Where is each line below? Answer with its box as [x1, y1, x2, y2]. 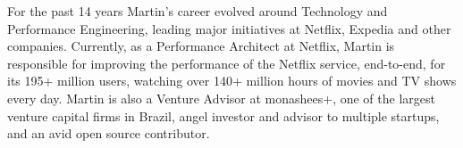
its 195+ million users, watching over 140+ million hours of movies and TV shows [7, 71, 457, 90]
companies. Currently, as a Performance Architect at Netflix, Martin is [7, 37, 395, 55]
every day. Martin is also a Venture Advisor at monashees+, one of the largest [7, 88, 435, 107]
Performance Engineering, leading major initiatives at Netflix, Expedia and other [7, 19, 451, 37]
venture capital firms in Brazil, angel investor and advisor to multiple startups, [7, 106, 440, 125]
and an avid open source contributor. [7, 124, 210, 143]
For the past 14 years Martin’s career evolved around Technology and [7, 2, 388, 20]
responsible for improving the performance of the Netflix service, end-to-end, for [7, 53, 446, 72]
